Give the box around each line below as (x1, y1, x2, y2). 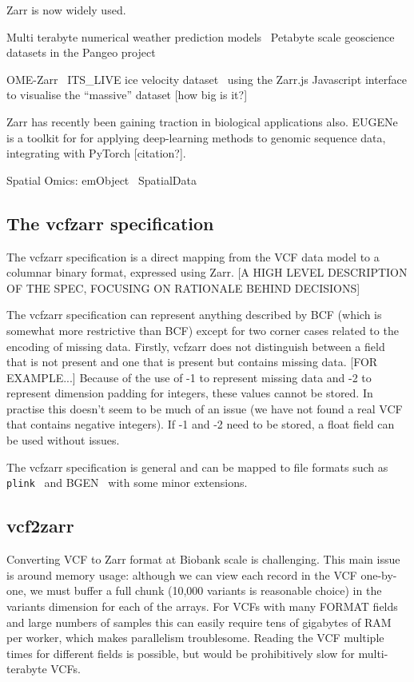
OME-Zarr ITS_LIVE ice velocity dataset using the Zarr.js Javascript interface (6, 70, 408, 87)
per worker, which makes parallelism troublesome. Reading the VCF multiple (6, 629, 384, 646)
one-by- (360, 566, 397, 583)
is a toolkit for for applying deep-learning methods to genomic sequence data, (6, 129, 386, 146)
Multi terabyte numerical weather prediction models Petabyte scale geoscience (6, 28, 395, 45)
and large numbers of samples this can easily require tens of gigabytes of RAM (6, 613, 392, 630)
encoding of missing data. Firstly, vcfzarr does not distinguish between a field (6, 337, 385, 354)
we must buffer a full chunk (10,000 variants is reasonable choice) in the (30, 582, 382, 599)
